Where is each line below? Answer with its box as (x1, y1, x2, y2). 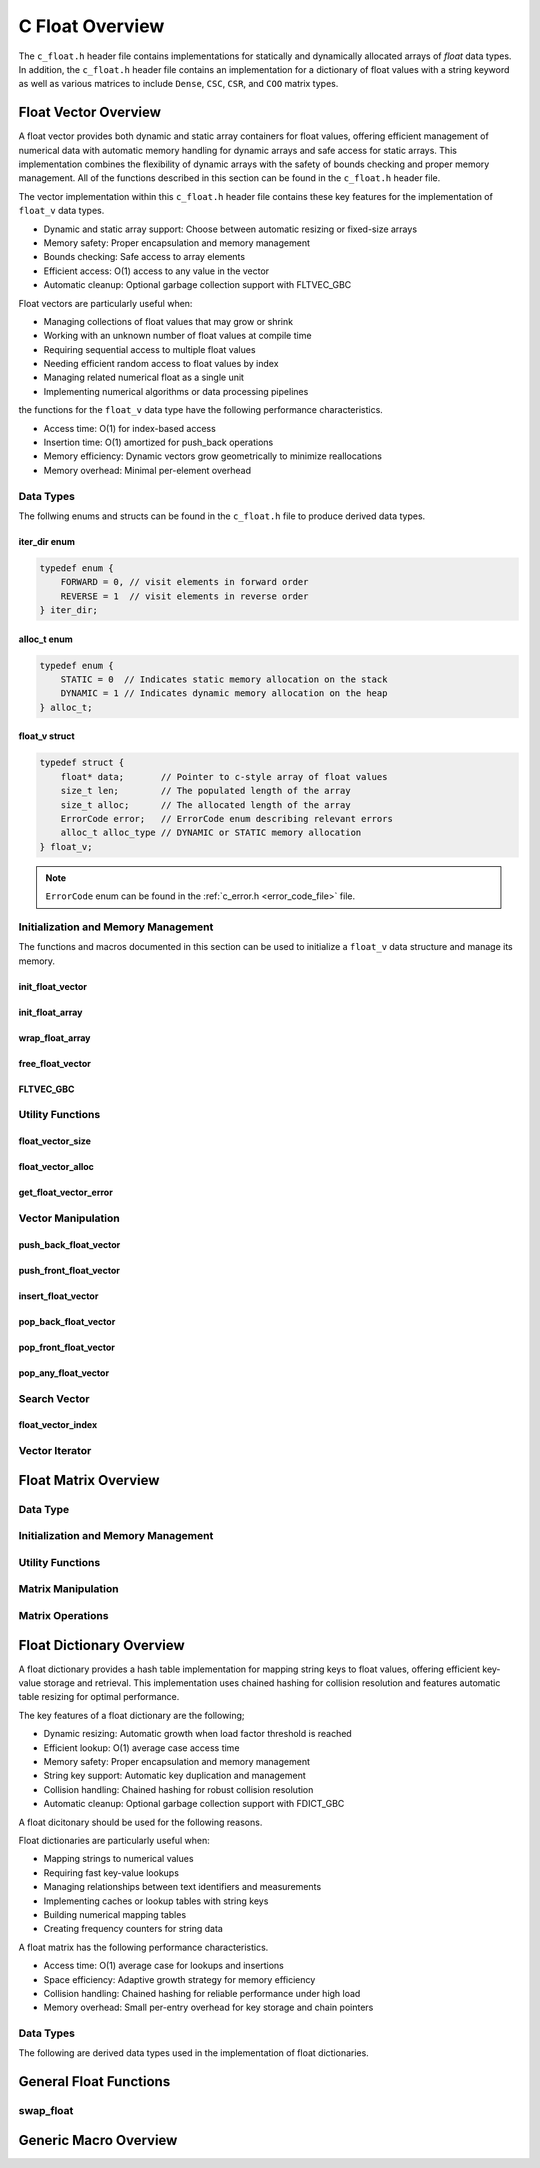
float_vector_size (18, 1135, 92, 1147)
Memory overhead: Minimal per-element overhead (43, 464, 252, 476)
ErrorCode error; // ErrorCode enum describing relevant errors (60, 813, 394, 825)
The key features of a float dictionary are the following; (18, 1709, 245, 1721)
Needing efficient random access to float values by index (43, 358, 279, 370)
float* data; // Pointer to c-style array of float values (60, 771, 388, 782)
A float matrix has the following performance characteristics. (18, 1941, 269, 1953)
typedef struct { (39, 757, 125, 769)
